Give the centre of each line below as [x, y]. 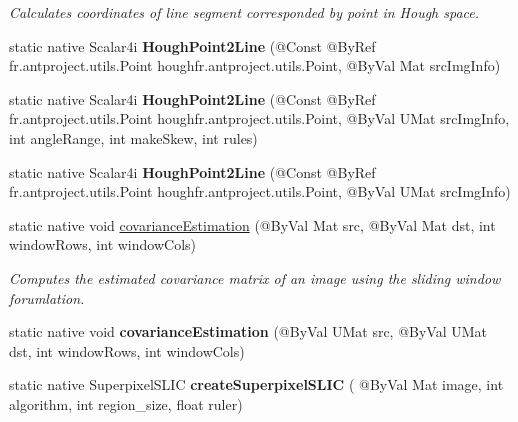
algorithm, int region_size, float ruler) [126, 403]
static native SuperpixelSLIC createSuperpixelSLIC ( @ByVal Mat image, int [256, 384]
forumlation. [47, 297]
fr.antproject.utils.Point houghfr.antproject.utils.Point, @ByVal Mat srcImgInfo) [255, 65]
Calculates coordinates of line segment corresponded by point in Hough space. [244, 12]
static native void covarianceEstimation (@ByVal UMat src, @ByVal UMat [248, 331]
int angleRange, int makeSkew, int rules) [133, 137]
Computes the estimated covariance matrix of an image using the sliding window [255, 277]
